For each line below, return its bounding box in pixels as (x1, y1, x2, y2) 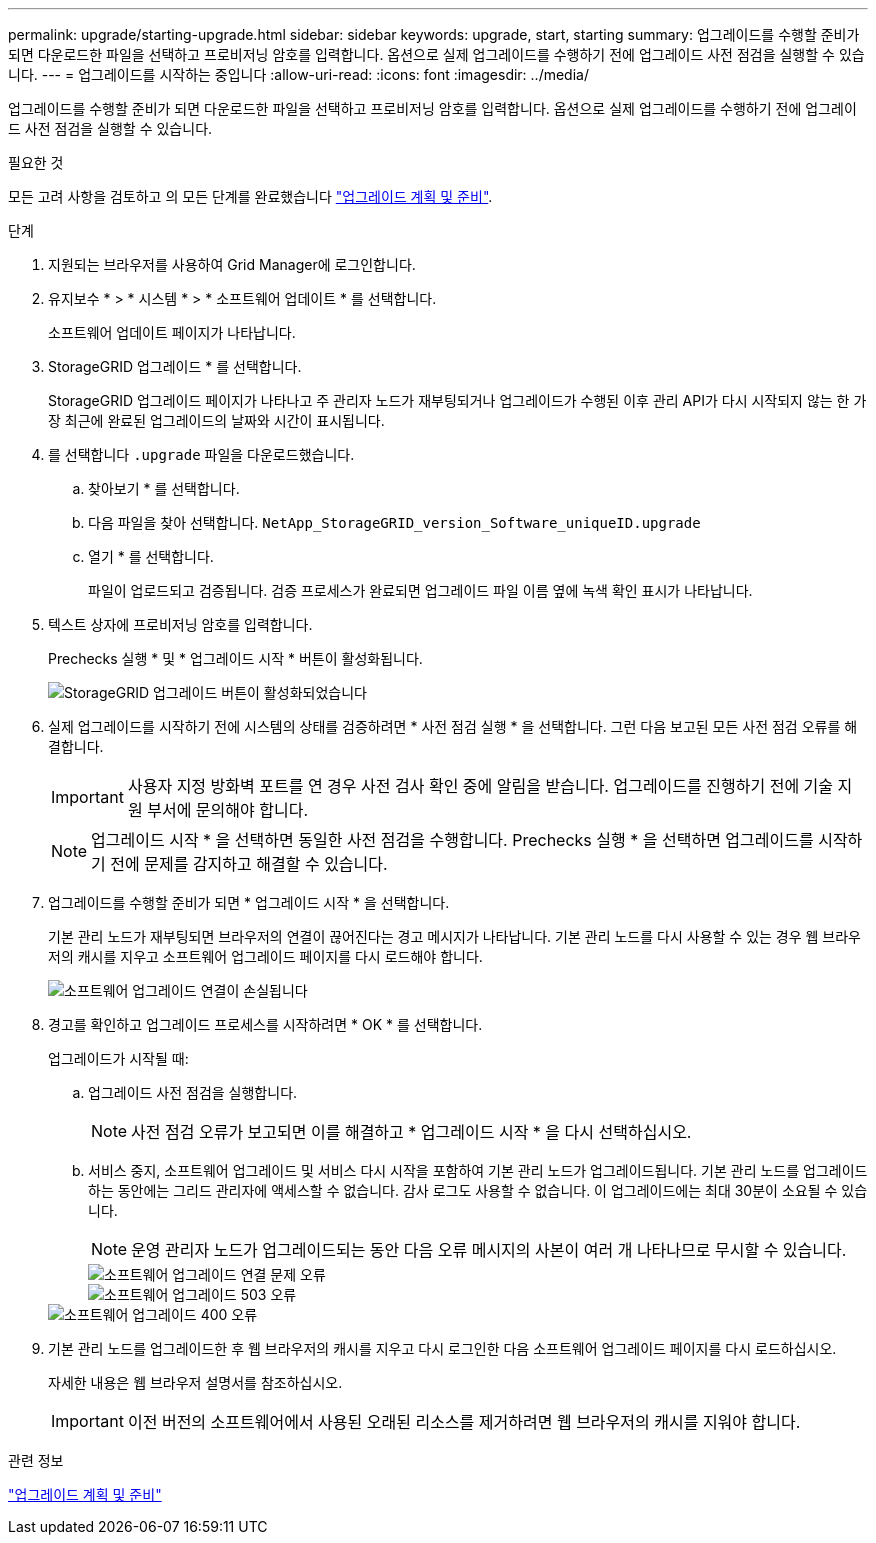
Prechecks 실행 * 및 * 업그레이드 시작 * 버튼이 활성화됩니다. (48, 650, 423, 667)
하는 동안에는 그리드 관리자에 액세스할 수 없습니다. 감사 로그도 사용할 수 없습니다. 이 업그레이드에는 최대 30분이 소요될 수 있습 (88, 1182, 868, 1199)
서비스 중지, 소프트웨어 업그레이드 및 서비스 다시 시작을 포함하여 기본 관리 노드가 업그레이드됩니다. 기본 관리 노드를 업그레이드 (88, 1162, 868, 1179)
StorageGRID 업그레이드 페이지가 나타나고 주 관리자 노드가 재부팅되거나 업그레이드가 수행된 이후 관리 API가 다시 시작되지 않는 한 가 (48, 392, 867, 409)
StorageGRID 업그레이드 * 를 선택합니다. (48, 358, 302, 375)
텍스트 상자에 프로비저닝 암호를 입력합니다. (48, 616, 313, 633)
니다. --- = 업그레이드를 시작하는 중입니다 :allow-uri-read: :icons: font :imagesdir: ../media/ (8, 66, 589, 83)
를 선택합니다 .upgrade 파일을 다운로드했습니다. (48, 446, 355, 463)
